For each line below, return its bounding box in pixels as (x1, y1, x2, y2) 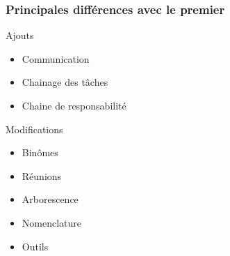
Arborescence (22, 192, 79, 206)
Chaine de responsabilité (22, 98, 126, 112)
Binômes (22, 145, 58, 160)
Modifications (6, 121, 63, 136)
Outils (22, 239, 49, 253)
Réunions (22, 168, 62, 183)
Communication (22, 51, 90, 66)
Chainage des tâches (22, 75, 108, 89)
